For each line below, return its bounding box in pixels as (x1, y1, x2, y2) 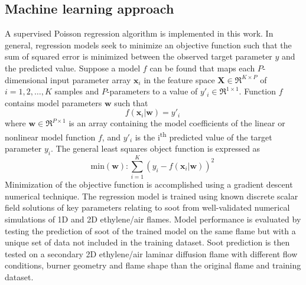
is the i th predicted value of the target (135, 129, 272, 143)
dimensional (5, 73, 48, 86)
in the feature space (144, 73, 215, 86)
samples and (54, 85, 99, 97)
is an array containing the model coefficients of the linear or (69, 117, 285, 129)
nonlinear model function (5, 130, 96, 143)
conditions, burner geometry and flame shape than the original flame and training (5, 259, 301, 271)
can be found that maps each (149, 61, 255, 74)
